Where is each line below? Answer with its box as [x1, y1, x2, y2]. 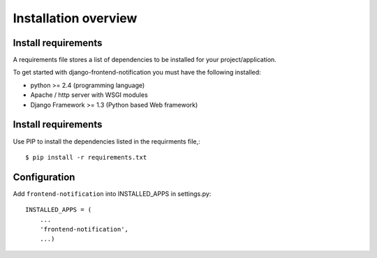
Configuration [13, 171, 75, 183]
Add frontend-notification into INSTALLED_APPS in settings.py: [13, 189, 212, 198]
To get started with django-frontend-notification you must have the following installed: [13, 68, 261, 77]
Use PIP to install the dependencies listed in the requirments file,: [13, 137, 200, 146]
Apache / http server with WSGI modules [30, 91, 148, 99]
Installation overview [13, 10, 138, 26]
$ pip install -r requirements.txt [25, 153, 147, 161]
